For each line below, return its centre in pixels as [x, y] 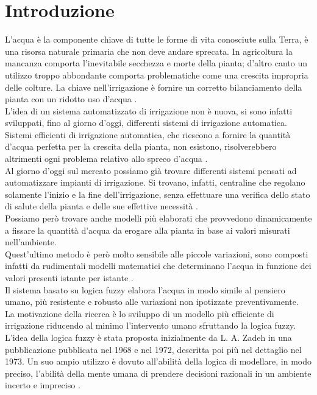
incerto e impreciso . [43, 385]
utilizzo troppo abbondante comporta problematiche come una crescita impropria [157, 75]
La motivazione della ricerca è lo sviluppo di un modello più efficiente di [140, 313]
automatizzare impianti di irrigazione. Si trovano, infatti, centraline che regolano [155, 182]
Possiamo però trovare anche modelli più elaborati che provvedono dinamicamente [158, 218]
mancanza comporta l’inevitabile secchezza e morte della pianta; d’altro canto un [156, 63]
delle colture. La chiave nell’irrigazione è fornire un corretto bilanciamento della [154, 87]
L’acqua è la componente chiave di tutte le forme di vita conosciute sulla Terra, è [157, 39]
